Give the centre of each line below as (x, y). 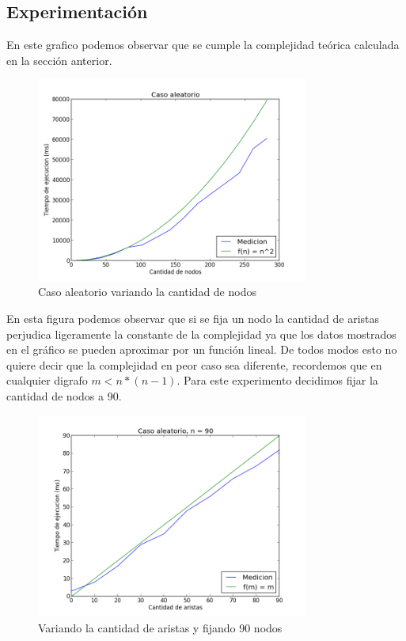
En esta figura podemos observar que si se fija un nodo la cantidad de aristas (193, 318)
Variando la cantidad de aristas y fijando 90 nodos (160, 627)
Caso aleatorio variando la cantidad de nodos (147, 292)
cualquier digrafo (47, 380)
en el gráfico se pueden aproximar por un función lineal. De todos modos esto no (202, 349)
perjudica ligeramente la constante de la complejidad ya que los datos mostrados (201, 334)
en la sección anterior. (59, 60)
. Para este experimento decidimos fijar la (277, 380)
